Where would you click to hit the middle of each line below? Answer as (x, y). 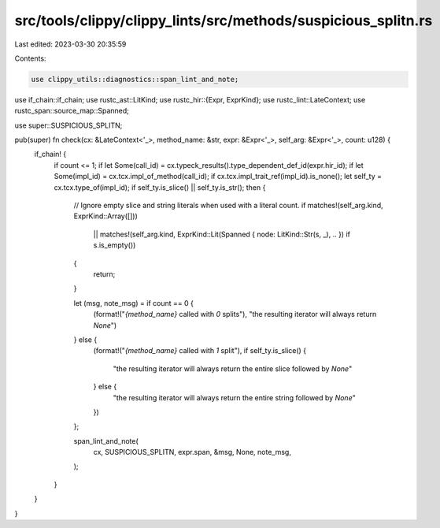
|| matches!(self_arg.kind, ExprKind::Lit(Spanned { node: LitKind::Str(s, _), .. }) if (222, 234)
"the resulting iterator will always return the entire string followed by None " (234, 397)
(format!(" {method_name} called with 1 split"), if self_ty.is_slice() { (200, 351)
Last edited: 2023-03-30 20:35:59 (70, 44)
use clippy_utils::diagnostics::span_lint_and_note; (135, 79)
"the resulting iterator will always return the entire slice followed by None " (233, 368)
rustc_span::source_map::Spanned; (72, 111)
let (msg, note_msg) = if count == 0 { (134, 303)
